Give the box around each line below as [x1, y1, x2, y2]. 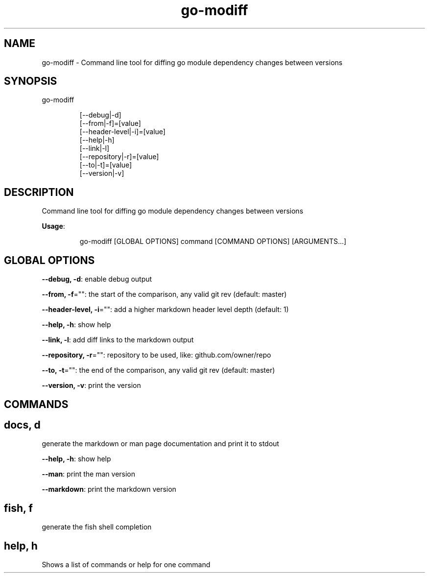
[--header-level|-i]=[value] [79, 127, 166, 136]
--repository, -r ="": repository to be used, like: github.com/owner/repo [42, 351, 271, 360]
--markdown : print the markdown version [42, 485, 176, 494]
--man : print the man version [42, 470, 136, 479]
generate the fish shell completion [42, 523, 152, 531]
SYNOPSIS [4, 75, 57, 88]
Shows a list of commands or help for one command [42, 560, 211, 569]
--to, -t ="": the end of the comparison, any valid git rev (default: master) [42, 366, 275, 375]
